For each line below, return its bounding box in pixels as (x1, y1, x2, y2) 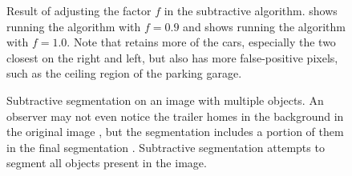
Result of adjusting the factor (6, 2, 152, 18)
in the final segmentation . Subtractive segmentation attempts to (6, 138, 325, 155)
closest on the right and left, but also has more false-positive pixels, (6, 49, 338, 66)
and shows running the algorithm (183, 18, 346, 34)
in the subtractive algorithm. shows (164, 2, 338, 18)
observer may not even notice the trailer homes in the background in (6, 107, 344, 124)
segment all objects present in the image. (6, 154, 207, 171)
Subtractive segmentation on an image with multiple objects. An (6, 91, 324, 108)
